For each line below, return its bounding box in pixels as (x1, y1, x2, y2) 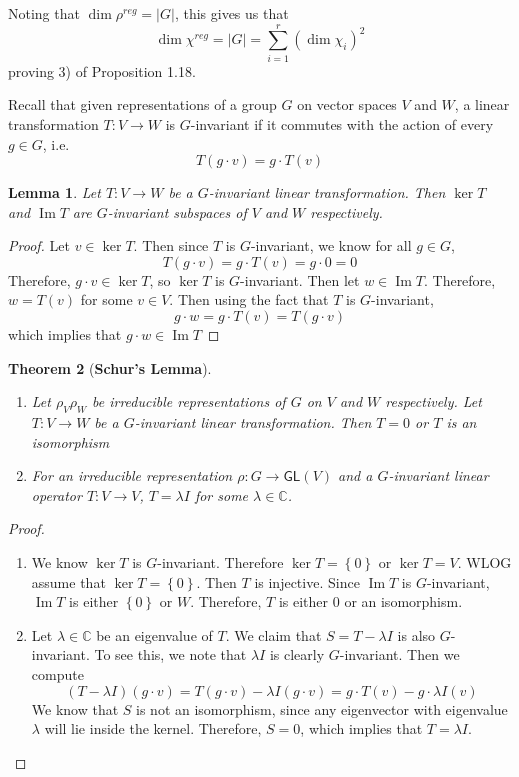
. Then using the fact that (169, 289, 329, 310)
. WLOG (457, 552, 512, 573)
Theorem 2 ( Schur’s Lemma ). (8, 357, 212, 378)
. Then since (133, 235, 209, 256)
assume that (31, 571, 106, 592)
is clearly (269, 644, 325, 665)
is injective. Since (254, 571, 360, 592)
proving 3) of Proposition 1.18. (8, 60, 196, 81)
